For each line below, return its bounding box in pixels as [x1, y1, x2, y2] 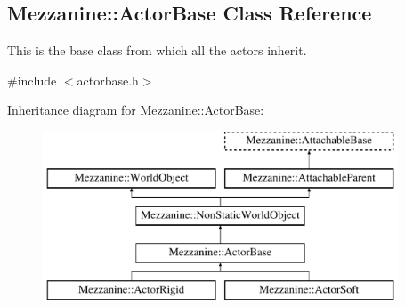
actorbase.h [77, 70, 139, 89]
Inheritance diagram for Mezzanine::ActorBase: [7, 101, 264, 119]
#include [7, 70, 57, 89]
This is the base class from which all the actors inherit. [7, 41, 307, 60]
